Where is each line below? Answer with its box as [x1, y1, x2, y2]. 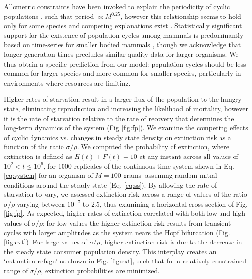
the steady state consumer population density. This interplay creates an [4, 246, 217, 256]
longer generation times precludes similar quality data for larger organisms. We [4, 49, 239, 59]
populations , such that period [4, 11, 94, 21]
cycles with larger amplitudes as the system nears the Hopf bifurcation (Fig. [4, 227, 230, 237]
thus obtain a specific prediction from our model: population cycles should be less [4, 58, 246, 69]
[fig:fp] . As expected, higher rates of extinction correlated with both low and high [4, 208, 246, 218]
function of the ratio [4, 141, 64, 152]
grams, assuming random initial [123, 170, 217, 180]
